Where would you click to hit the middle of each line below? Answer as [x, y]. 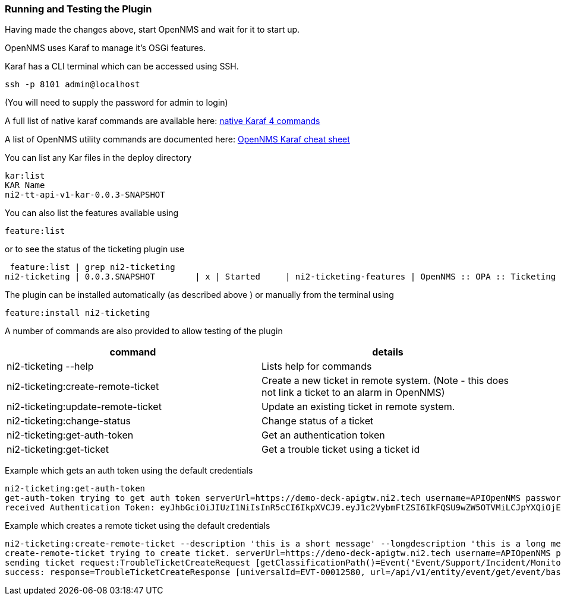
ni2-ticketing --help [50, 366]
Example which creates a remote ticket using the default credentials [138, 526]
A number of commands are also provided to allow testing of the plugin [144, 331]
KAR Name [25, 185]
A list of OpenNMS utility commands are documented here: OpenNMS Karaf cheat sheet [177, 139]
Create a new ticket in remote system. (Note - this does [385, 381]
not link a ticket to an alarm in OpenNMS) [353, 393]
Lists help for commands [317, 366]
